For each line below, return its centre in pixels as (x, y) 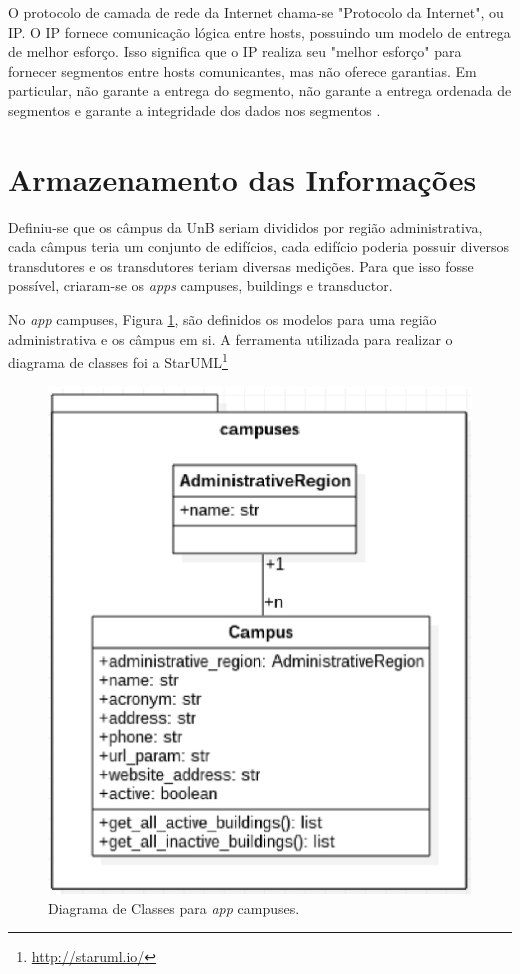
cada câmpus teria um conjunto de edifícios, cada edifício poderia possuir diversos (259, 246)
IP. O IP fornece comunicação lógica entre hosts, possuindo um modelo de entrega (259, 31)
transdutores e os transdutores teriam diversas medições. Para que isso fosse (241, 265)
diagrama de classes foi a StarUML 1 (118, 360)
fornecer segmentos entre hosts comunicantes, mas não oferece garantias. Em (242, 70)
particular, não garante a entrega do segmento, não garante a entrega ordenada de (260, 90)
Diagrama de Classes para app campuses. (174, 907)
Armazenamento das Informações (242, 178)
